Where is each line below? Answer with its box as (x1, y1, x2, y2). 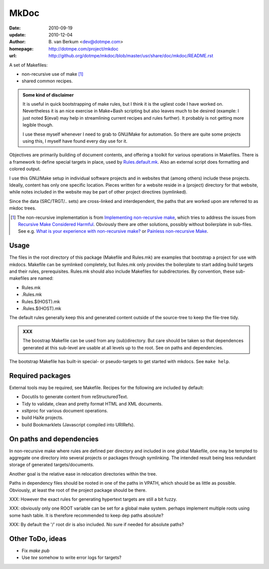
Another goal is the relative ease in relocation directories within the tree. (9, 471, 157, 477)
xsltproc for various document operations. (21, 407, 108, 413)
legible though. (22, 122, 54, 128)
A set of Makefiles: (9, 62, 48, 68)
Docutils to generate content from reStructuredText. (21, 394, 129, 400)
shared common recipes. (21, 78, 73, 84)
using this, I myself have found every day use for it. (22, 138, 128, 144)
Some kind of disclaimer (22, 92, 74, 98)
